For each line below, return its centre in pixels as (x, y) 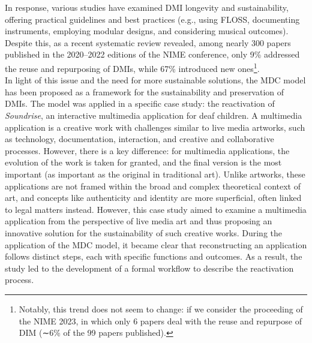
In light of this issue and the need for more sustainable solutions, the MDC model (155, 80)
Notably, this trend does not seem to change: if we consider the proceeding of (161, 309)
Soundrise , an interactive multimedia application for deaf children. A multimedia (154, 115)
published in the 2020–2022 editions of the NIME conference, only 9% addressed (152, 54)
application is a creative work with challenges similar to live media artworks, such (155, 127)
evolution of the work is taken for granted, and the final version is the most (143, 162)
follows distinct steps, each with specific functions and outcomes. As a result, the (154, 256)
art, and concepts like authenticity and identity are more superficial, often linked (153, 198)
